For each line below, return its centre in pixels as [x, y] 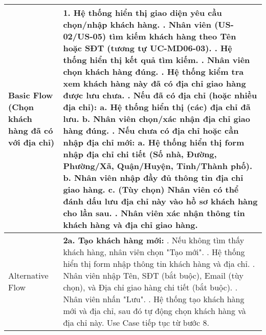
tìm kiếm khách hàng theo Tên [173, 36]
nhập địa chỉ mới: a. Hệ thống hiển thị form [154, 142]
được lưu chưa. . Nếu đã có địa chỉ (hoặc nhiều [160, 95]
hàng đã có [31, 130]
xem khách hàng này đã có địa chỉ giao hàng [154, 83]
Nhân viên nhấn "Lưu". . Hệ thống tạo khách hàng [154, 299]
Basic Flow [31, 95]
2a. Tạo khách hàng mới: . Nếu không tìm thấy [154, 240]
